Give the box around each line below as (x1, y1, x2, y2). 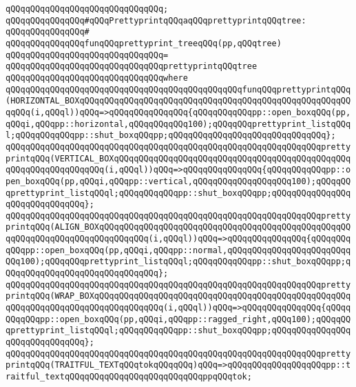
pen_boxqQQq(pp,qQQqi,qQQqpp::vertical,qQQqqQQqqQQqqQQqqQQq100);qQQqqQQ (6, 176, 351, 186)
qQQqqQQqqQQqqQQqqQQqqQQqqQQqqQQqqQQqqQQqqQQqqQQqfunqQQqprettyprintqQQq (6, 84, 351, 95)
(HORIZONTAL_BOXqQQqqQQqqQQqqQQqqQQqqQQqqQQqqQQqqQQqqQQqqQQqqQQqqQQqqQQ (6, 96, 351, 106)
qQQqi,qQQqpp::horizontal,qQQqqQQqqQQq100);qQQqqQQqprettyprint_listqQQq (6, 119, 351, 129)
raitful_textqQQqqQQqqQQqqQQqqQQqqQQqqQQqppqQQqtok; (6, 372, 252, 381)
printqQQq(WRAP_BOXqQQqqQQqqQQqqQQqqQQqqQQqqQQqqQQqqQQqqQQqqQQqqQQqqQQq (6, 291, 351, 301)
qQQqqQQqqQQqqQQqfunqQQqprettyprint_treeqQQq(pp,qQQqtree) (6, 38, 282, 48)
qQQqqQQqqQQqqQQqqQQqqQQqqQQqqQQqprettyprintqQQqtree (6, 61, 258, 72)
